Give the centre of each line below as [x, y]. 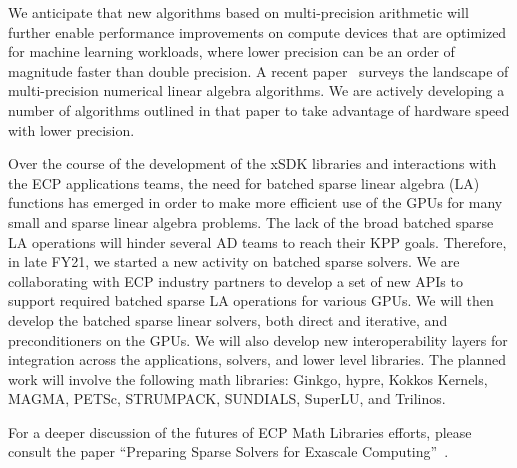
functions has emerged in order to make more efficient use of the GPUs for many [255, 202]
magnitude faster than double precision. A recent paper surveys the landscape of [258, 70]
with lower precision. [71, 129]
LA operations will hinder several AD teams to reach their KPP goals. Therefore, [257, 241]
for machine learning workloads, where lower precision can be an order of [231, 51]
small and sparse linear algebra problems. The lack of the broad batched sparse [251, 221]
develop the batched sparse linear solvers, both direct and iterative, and [228, 319]
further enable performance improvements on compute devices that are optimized [257, 31]
